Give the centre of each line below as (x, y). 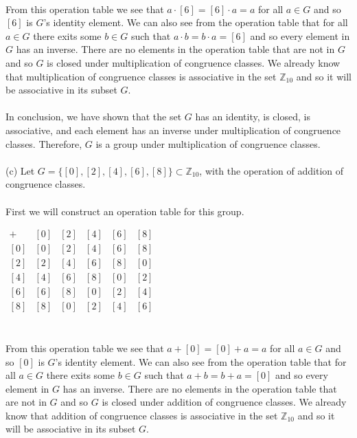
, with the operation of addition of (272, 170)
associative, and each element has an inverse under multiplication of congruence (173, 130)
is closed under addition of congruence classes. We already (224, 402)
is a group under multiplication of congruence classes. (208, 143)
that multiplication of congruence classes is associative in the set (141, 76)
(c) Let (20, 170)
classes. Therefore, (44, 143)
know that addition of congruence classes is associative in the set (142, 415)
